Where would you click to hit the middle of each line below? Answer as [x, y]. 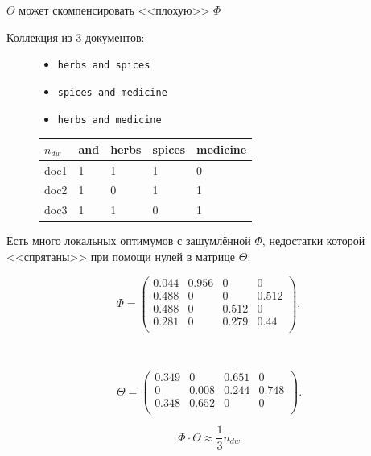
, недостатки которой [313, 240]
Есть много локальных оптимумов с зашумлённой [129, 240]
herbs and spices [104, 66]
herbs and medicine [109, 120]
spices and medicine [112, 92]
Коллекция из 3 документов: [76, 37]
